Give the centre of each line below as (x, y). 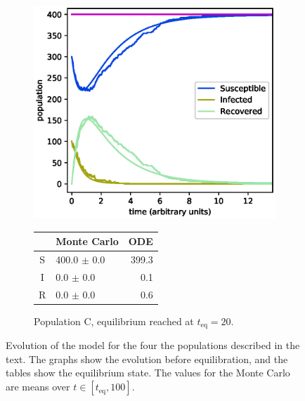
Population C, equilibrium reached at (114, 321)
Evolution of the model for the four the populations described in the (153, 345)
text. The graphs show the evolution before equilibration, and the (147, 359)
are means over (38, 387)
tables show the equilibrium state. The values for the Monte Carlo (148, 373)
